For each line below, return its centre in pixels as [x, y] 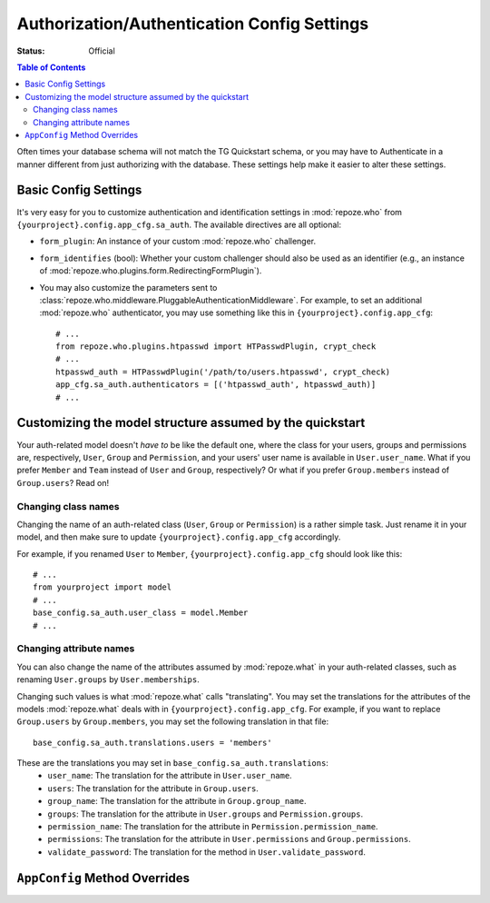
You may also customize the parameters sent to [128, 287]
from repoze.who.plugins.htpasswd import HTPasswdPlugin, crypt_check [216, 347]
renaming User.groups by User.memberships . [108, 680]
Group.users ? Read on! [63, 482]
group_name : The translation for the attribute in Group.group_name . [177, 801]
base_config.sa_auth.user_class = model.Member [141, 613]
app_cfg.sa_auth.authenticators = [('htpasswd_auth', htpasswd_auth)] [216, 385]
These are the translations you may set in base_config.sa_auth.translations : [172, 763]
